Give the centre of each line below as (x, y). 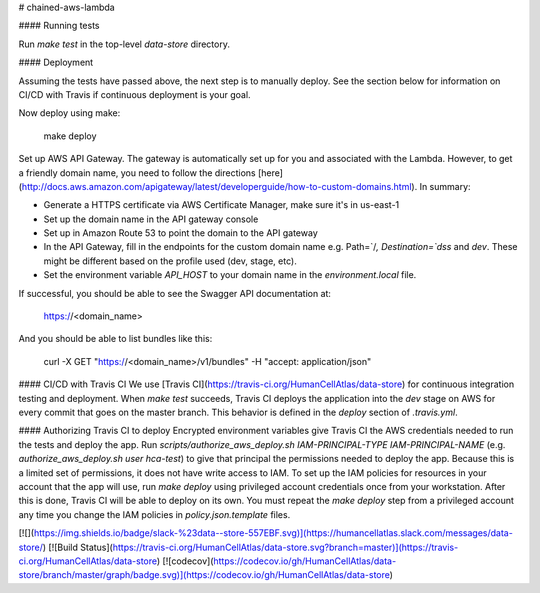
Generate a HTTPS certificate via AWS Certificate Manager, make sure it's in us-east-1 (221, 205)
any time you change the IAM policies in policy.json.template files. (154, 514)
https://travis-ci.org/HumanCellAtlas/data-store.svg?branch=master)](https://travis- (285, 547)
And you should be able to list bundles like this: (115, 339)
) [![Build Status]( (78, 547)
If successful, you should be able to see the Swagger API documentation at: (175, 293)
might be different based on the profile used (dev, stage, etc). (170, 261)
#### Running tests (59, 26)
